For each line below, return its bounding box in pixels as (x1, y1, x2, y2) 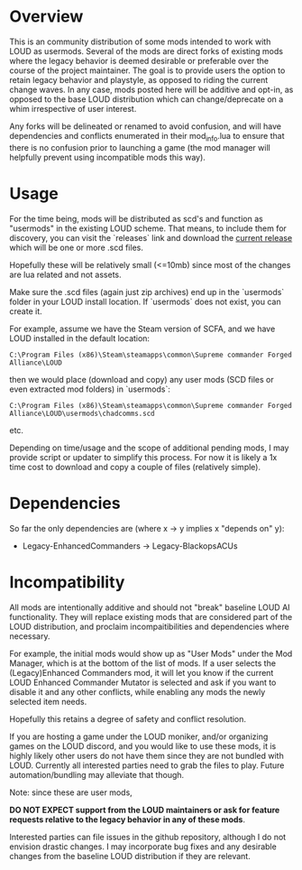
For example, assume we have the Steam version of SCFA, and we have (9, 323, 276, 334)
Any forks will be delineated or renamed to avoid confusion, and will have (9, 120, 282, 132)
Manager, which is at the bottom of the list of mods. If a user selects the (9, 657, 277, 669)
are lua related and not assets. (9, 269, 122, 280)
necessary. (9, 630, 51, 642)
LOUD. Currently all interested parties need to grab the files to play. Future (9, 760, 285, 771)
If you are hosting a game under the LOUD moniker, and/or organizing (9, 731, 269, 742)
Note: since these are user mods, (9, 787, 133, 798)
